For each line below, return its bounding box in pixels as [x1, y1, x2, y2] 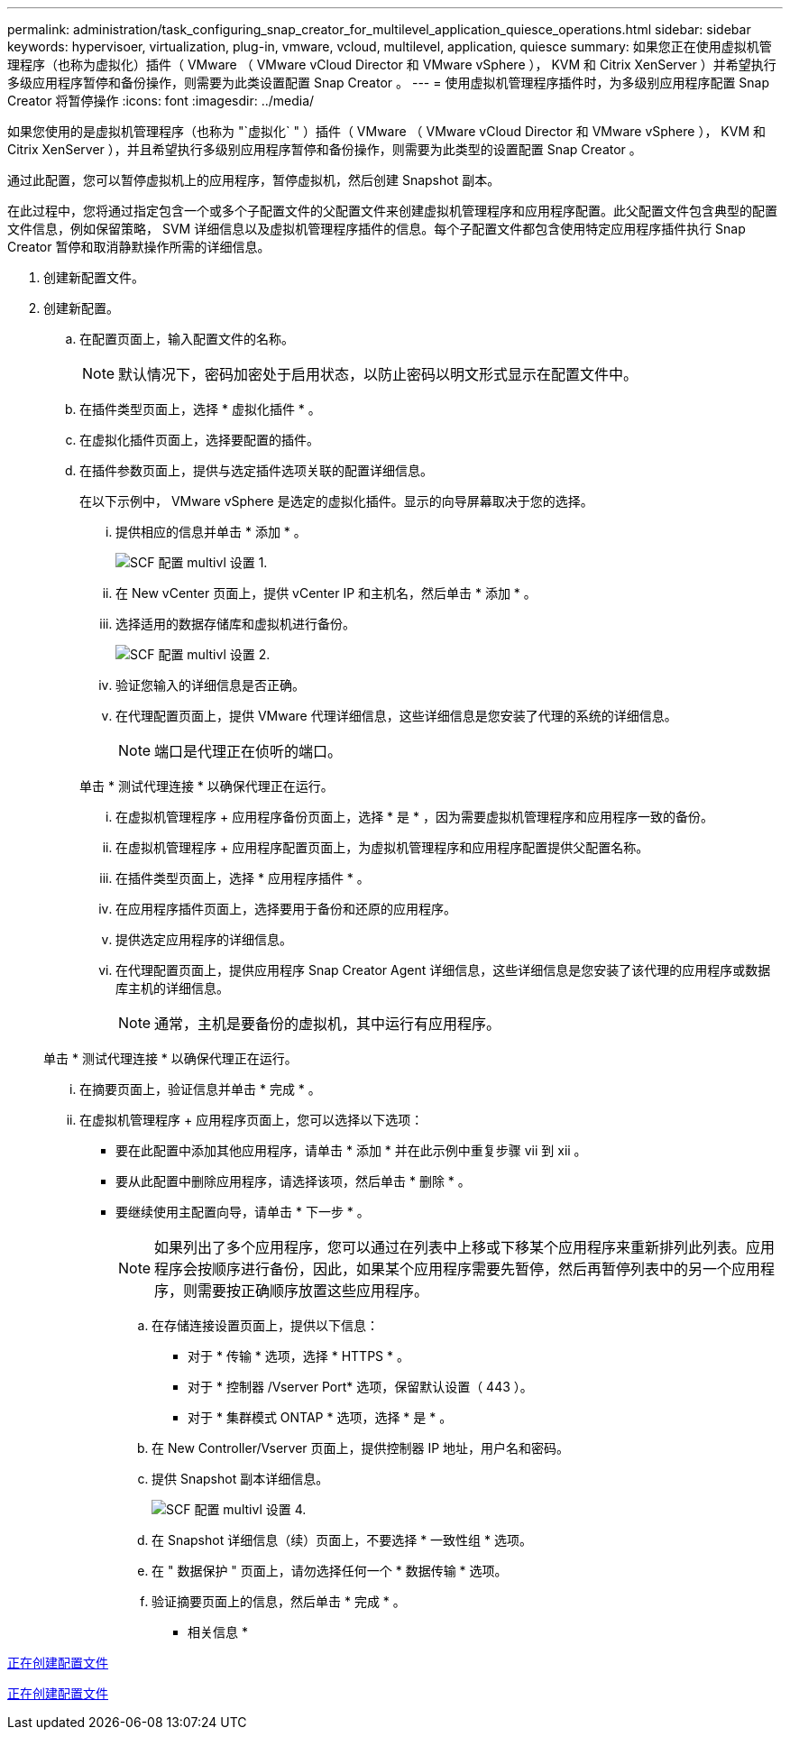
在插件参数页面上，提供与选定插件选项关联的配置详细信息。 [79, 463, 433, 478]
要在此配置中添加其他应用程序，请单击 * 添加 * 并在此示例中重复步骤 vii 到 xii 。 [115, 1143, 587, 1158]
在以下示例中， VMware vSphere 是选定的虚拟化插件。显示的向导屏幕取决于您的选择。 [79, 493, 593, 509]
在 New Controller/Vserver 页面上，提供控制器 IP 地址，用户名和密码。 [152, 1440, 570, 1456]
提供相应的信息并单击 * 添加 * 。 [115, 524, 307, 539]
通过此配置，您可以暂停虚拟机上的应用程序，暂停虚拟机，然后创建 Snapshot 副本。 [7, 172, 501, 188]
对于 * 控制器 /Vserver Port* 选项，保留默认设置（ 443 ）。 [188, 1379, 533, 1394]
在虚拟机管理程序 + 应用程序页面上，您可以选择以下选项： [79, 1112, 424, 1127]
